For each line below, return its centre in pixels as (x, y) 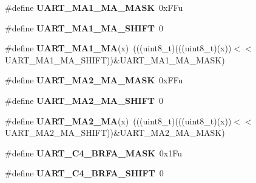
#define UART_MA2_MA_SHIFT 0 (84, 100)
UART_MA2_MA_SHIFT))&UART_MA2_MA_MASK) (115, 133)
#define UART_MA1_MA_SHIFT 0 (84, 27)
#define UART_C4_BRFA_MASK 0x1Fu (93, 152)
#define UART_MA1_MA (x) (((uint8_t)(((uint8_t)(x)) (118, 48)
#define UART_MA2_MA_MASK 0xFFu (94, 80)
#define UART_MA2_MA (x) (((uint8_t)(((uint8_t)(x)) (118, 120)
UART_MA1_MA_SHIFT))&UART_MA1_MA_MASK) (115, 59)
